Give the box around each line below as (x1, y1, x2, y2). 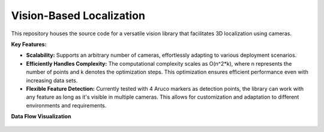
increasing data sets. (26, 76, 78, 84)
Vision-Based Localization (11, 9, 145, 22)
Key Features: (11, 41, 47, 48)
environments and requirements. (26, 102, 107, 109)
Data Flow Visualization (11, 113, 71, 120)
